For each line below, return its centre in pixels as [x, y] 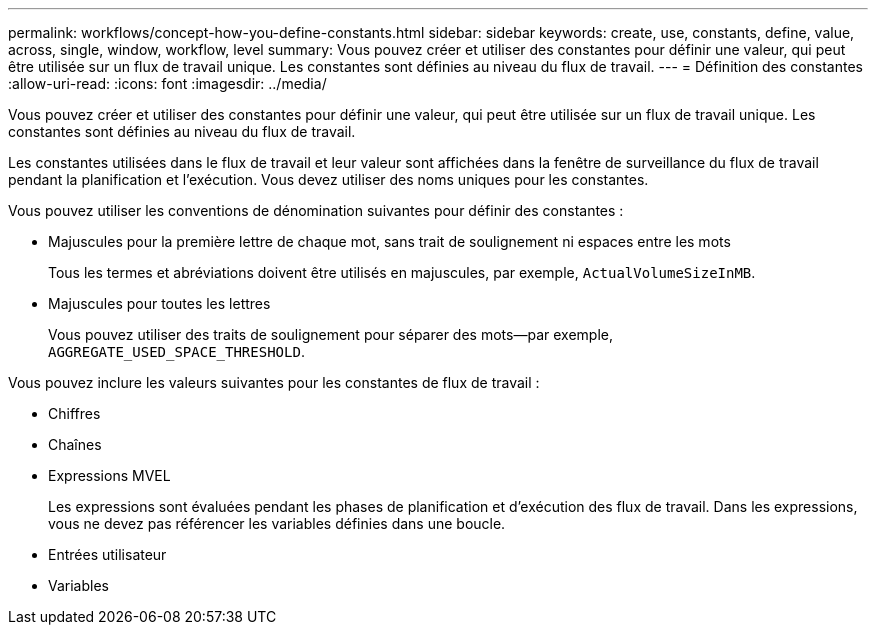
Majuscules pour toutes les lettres [159, 303]
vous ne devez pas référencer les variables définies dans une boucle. [277, 523]
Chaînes [75, 444]
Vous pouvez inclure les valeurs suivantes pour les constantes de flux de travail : [274, 382]
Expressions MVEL [109, 475]
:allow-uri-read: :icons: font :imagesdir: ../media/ [167, 83]
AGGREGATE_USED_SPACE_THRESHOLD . [176, 351]
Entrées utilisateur [107, 554]
